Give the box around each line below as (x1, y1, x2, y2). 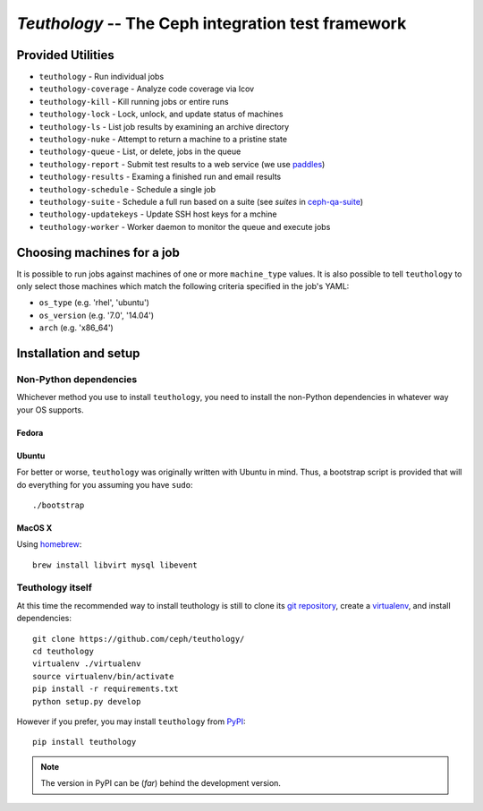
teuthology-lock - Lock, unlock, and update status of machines (38, 108, 284, 120)
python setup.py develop (32, 696, 141, 706)
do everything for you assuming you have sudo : (16, 479, 193, 490)
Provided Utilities (16, 47, 115, 63)
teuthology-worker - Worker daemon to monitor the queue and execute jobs (38, 221, 331, 232)
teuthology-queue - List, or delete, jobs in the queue (38, 146, 241, 157)
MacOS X (16, 522, 53, 533)
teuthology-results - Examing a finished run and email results (38, 171, 282, 183)
